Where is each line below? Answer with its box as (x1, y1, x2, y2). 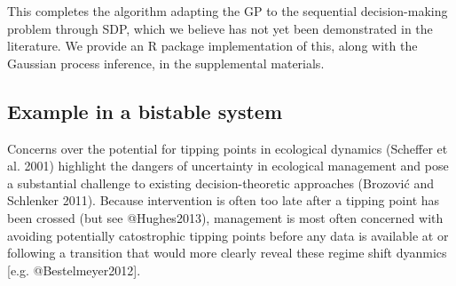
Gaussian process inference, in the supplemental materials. (7, 53, 325, 72)
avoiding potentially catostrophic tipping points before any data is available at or (7, 226, 449, 244)
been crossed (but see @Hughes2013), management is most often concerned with (7, 208, 444, 226)
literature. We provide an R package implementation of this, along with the (7, 36, 418, 55)
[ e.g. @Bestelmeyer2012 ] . (7, 260, 141, 279)
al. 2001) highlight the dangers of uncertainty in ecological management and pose (7, 156, 449, 175)
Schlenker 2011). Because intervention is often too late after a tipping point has (7, 191, 440, 210)
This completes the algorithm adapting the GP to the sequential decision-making (7, 2, 448, 20)
